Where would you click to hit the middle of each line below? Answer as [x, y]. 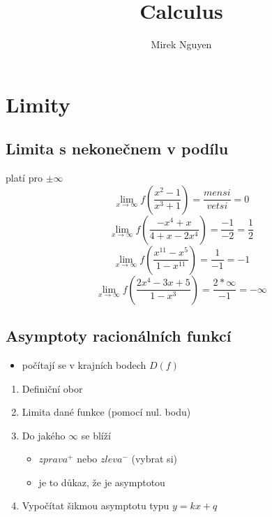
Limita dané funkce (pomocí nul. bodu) [106, 412]
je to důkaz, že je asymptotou [102, 482]
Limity [38, 104]
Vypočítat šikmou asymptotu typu [96, 505]
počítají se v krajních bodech [84, 364]
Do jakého [44, 435]
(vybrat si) [154, 459]
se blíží [96, 435]
